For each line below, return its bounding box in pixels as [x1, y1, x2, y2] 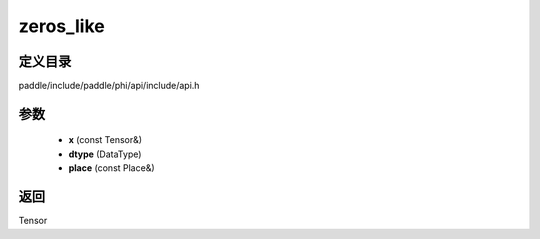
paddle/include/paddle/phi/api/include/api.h [18, 80, 200, 92]
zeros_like [18, 15, 105, 37]
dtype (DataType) [68, 148, 142, 160]
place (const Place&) [68, 162, 155, 174]
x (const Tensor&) [68, 134, 143, 146]
